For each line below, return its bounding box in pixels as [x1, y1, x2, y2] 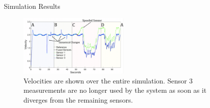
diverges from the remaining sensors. [23, 95, 133, 105]
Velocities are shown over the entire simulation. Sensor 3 [23, 75, 193, 85]
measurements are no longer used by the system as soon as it [23, 85, 207, 95]
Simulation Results [4, 1, 61, 11]
